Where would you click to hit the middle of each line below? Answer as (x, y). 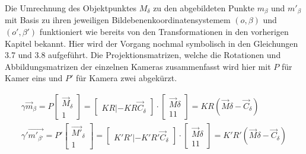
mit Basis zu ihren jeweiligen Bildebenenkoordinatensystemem (118, 20)
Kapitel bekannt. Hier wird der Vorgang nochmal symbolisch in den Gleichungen (152, 43)
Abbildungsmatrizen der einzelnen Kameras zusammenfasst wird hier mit (138, 66)
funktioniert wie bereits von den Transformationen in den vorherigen (164, 32)
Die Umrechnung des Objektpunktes (71, 8)
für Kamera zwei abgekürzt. (127, 78)
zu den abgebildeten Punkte (204, 8)
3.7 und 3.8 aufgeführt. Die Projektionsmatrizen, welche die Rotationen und (143, 55)
